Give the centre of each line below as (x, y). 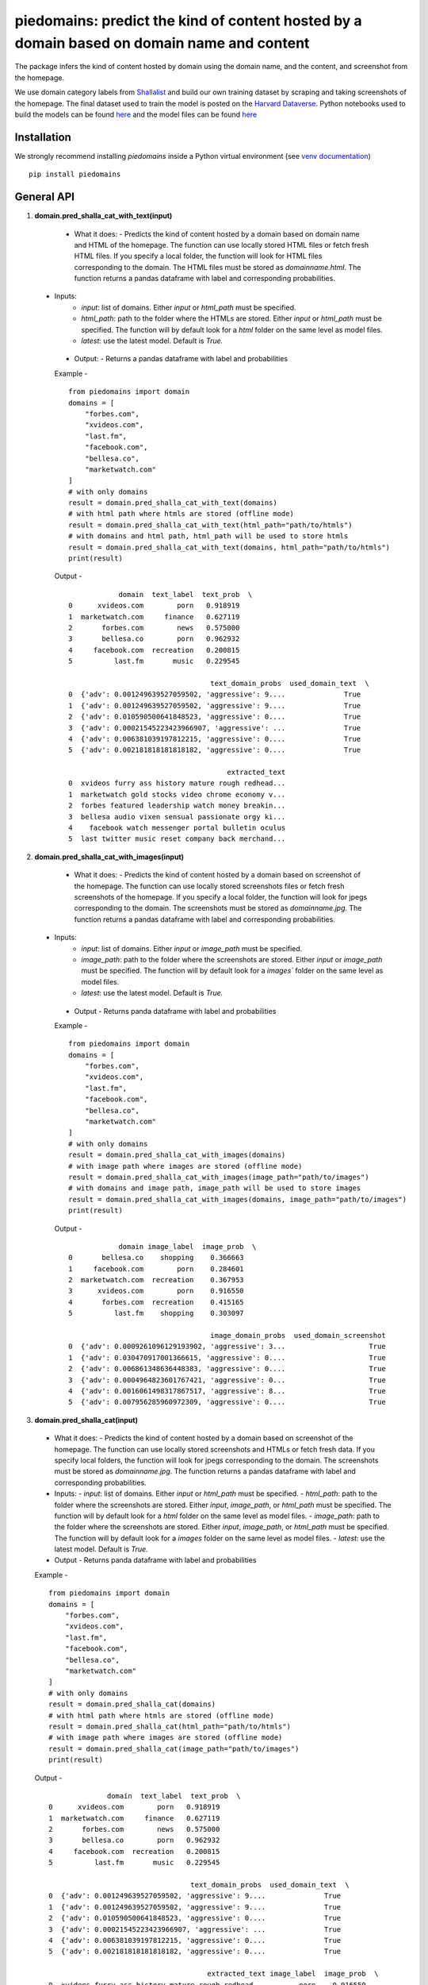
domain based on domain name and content (162, 43)
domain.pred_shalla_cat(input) (86, 1420)
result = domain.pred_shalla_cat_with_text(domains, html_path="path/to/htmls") (229, 547)
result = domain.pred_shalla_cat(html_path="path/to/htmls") (170, 1726)
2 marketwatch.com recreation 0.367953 (157, 1280)
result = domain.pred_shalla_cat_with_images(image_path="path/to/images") (219, 1177)
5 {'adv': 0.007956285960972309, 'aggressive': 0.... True (227, 1402)
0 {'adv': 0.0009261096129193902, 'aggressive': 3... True (227, 1347)
